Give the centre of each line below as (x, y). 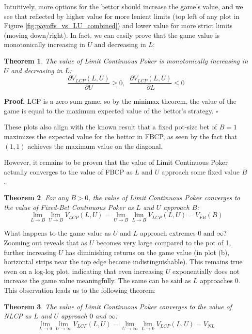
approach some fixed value (201, 171)
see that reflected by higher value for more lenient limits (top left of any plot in (122, 16)
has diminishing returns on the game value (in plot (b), (147, 252)
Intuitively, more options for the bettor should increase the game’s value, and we (124, 6)
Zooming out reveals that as (46, 242)
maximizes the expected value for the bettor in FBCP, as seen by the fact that (121, 136)
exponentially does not (206, 271)
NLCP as (18, 316)
